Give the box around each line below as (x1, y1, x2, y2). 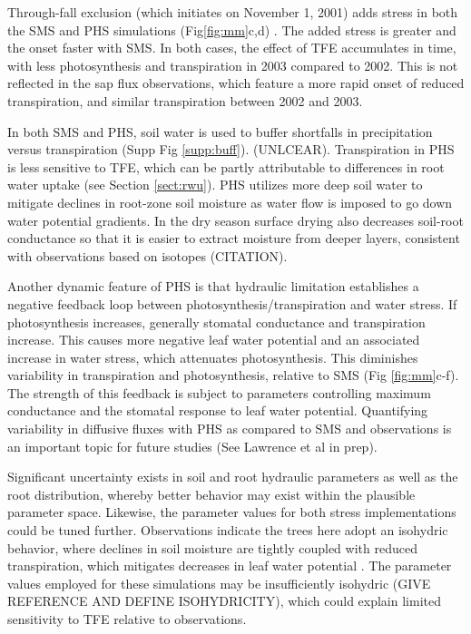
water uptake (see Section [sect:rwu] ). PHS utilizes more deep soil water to (7, 175, 423, 194)
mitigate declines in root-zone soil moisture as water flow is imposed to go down (7, 192, 453, 211)
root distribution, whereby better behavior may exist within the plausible (7, 484, 416, 503)
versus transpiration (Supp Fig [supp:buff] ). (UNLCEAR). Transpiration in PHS (7, 140, 455, 159)
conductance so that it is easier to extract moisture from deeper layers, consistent (7, 229, 460, 248)
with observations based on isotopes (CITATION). (7, 246, 288, 265)
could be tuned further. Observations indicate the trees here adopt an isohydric (7, 521, 448, 540)
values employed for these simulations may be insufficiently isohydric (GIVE (7, 573, 431, 592)
